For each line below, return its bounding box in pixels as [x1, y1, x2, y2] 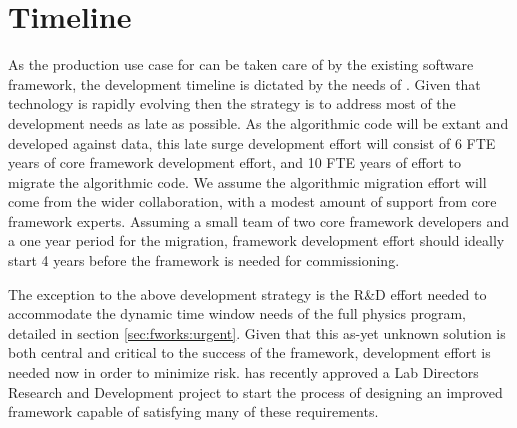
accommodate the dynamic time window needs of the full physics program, [8, 303, 467, 324]
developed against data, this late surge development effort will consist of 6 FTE [8, 132, 496, 153]
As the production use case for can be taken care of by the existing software [8, 54, 474, 75]
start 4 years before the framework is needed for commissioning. [8, 250, 400, 271]
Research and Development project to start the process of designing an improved [8, 381, 503, 402]
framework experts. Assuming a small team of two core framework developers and [8, 210, 510, 231]
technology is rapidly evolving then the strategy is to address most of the [8, 93, 456, 114]
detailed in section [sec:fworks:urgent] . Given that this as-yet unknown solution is [8, 322, 506, 343]
